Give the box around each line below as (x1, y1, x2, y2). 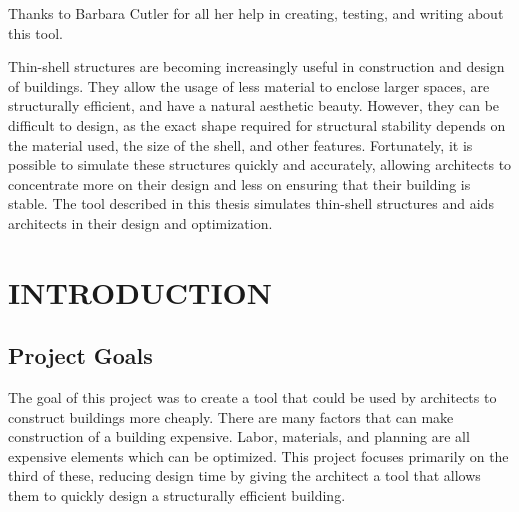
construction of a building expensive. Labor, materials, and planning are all (8, 426, 470, 447)
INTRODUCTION (8, 271, 273, 312)
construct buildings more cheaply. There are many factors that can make (8, 406, 454, 427)
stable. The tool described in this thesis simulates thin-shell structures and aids (8, 193, 494, 214)
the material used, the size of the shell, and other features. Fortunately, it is (8, 134, 473, 155)
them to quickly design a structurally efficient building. (8, 485, 346, 506)
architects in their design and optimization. (8, 212, 273, 233)
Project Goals (8, 340, 153, 371)
